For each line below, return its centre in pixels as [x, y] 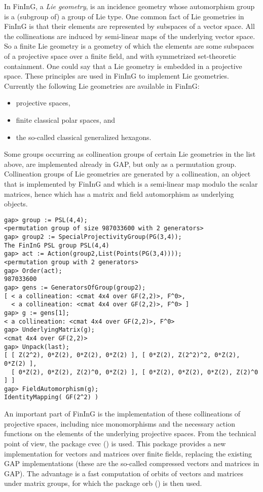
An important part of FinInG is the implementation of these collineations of [122, 414]
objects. [16, 204]
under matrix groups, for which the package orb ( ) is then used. [103, 483]
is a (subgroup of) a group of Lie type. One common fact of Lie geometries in [124, 16]
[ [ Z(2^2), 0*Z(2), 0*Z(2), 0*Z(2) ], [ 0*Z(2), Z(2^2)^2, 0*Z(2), [122, 355]
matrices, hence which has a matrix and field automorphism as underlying [119, 194]
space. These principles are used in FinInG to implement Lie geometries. [117, 76]
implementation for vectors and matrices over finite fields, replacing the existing [128, 453]
